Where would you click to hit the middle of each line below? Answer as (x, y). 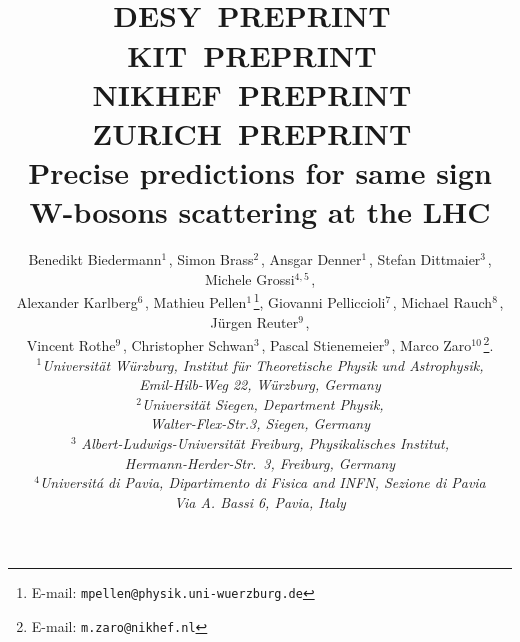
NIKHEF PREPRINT (252, 93)
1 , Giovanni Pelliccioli (319, 301)
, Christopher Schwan (188, 344)
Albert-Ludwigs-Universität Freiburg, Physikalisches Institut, (265, 442)
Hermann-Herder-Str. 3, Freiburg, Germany (260, 462)
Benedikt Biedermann (95, 259)
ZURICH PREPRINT (252, 132)
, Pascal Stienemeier (323, 344)
